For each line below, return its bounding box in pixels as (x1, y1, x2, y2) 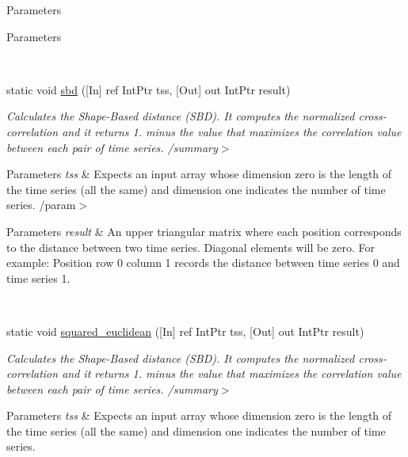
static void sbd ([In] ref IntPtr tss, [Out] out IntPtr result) (6, 81, 291, 97)
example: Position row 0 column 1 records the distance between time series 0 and (6, 254, 400, 271)
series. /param (6, 196, 76, 213)
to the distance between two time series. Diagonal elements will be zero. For (6, 238, 376, 255)
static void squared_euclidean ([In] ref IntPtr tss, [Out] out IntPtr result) (6, 322, 364, 339)
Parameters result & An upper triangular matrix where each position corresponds (6, 223, 402, 239)
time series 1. (6, 269, 71, 286)
